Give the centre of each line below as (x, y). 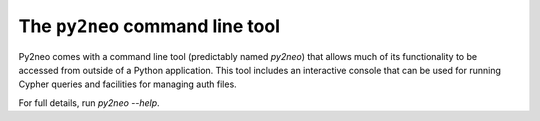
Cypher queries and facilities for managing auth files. (127, 84)
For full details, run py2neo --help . (89, 102)
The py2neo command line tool (149, 26)
